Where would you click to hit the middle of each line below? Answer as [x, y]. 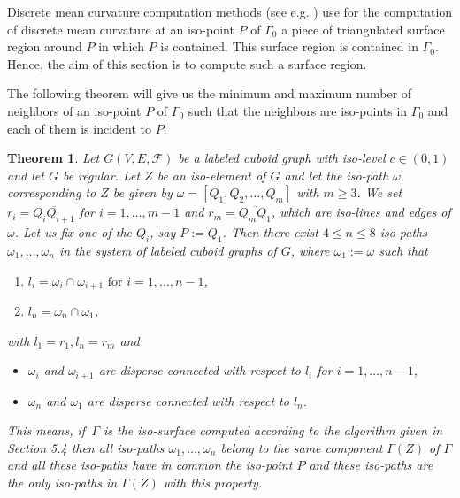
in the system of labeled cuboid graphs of [168, 250]
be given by [142, 192]
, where [310, 250]
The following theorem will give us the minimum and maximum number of [210, 93]
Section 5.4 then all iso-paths [86, 447]
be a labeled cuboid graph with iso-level [282, 158]
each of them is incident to [80, 128]
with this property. [213, 482]
